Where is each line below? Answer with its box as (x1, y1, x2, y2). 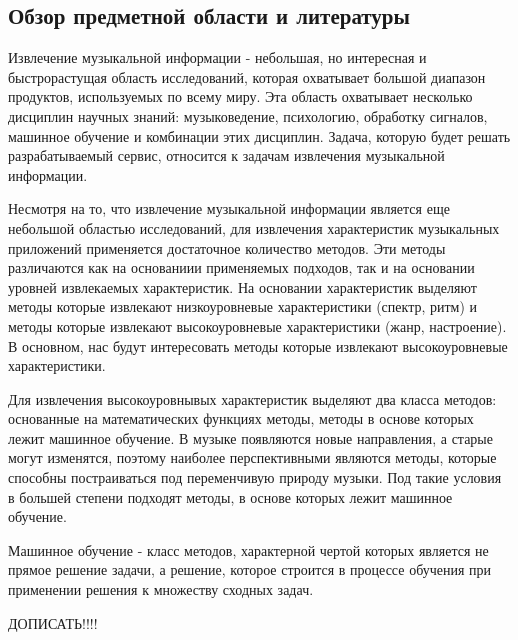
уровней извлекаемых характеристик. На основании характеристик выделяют (8, 276, 477, 297)
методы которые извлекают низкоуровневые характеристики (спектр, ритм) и (8, 296, 478, 317)
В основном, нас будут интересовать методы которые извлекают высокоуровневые (8, 335, 508, 356)
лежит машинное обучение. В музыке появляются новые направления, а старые (8, 427, 493, 448)
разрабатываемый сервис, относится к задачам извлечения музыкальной (8, 145, 445, 166)
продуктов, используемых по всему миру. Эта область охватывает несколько (8, 86, 473, 107)
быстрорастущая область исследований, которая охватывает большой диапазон (8, 66, 486, 87)
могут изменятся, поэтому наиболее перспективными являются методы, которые (8, 447, 497, 468)
